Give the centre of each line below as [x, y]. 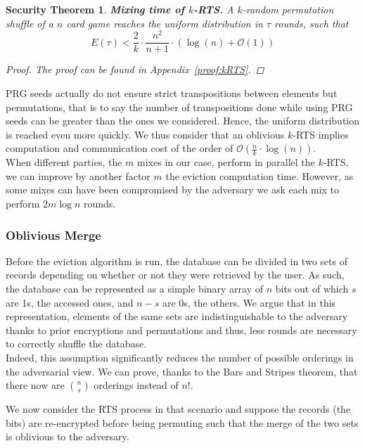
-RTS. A [214, 9]
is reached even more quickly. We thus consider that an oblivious [145, 134]
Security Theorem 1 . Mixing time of [95, 9]
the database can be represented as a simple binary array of [135, 289]
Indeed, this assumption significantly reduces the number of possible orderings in [180, 358]
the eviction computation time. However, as [260, 175]
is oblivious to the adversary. [68, 436]
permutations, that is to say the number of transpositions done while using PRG [179, 107]
